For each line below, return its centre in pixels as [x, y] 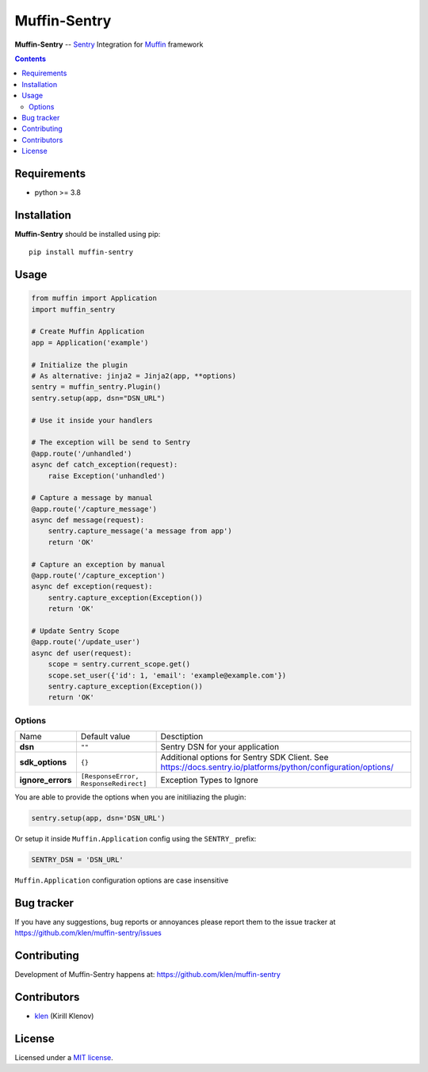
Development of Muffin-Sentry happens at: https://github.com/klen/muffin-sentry [148, 975]
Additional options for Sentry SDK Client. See [245, 757]
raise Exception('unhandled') [107, 476]
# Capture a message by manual [92, 498]
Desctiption [182, 737]
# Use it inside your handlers [92, 420]
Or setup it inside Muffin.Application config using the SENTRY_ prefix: [136, 839]
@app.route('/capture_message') [94, 509]
